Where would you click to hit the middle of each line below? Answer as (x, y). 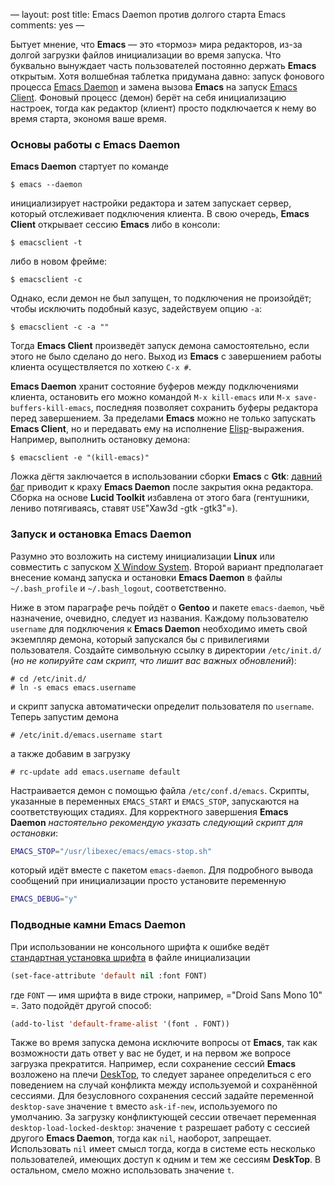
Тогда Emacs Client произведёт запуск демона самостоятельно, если (160, 346)
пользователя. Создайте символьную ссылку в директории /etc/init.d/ (166, 650)
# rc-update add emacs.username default (96, 772)
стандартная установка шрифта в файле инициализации (130, 957)
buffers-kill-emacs (51, 409)
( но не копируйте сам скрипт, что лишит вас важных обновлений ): (153, 660)
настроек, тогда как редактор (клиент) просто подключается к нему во (163, 108)
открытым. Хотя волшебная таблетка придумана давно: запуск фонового (167, 76)
